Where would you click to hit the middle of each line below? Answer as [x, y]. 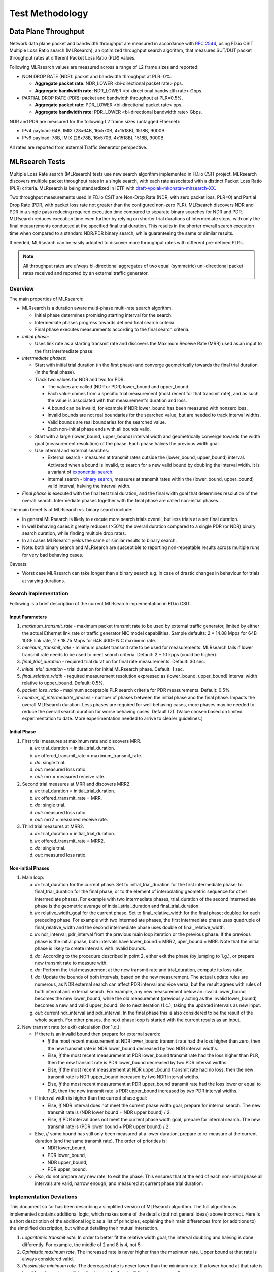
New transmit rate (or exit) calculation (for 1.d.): [72, 1027]
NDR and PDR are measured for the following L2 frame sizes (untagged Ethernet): [95, 121]
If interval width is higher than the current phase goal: [91, 1098]
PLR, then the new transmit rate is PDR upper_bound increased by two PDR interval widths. [143, 1091]
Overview [22, 288]
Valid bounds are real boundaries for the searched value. [107, 422]
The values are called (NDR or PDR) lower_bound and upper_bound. [118, 386]
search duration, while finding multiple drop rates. [74, 533]
